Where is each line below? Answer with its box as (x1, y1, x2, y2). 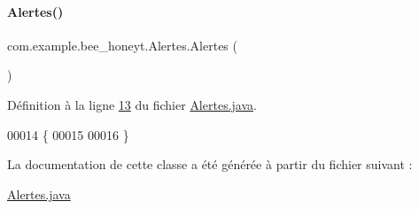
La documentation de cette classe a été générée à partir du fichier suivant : (7, 155, 413, 174)
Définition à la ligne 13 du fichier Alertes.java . (7, 95, 257, 113)
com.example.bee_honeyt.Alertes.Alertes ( (7, 35, 237, 54)
